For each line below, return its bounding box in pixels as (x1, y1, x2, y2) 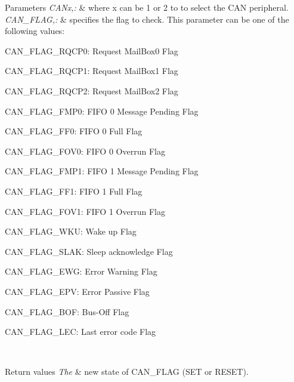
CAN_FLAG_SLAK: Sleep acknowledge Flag (5, 245, 173, 257)
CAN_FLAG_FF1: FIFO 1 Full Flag (5, 184, 143, 197)
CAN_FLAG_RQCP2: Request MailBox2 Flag (5, 84, 178, 97)
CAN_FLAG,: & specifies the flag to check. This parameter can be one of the (5, 13, 289, 25)
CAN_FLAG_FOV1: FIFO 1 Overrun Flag (5, 205, 165, 217)
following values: (5, 24, 65, 37)
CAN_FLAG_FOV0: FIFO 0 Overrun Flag (5, 144, 165, 157)
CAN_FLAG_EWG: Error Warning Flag (5, 265, 157, 278)
